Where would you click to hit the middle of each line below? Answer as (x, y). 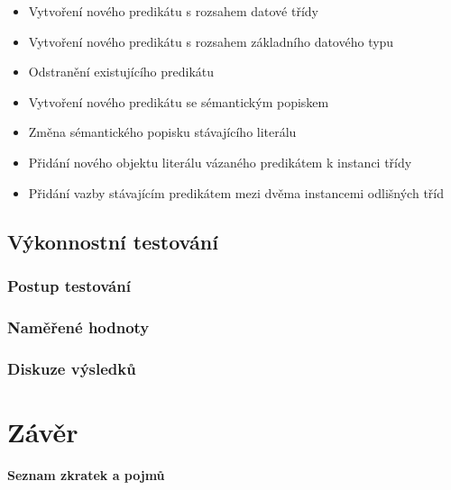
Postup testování (69, 285)
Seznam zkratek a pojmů (86, 474)
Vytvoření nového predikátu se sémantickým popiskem (179, 101)
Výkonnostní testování (113, 241)
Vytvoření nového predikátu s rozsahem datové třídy (173, 11)
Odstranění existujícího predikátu (121, 72)
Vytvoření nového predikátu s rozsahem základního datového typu (211, 41)
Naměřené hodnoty (78, 327)
